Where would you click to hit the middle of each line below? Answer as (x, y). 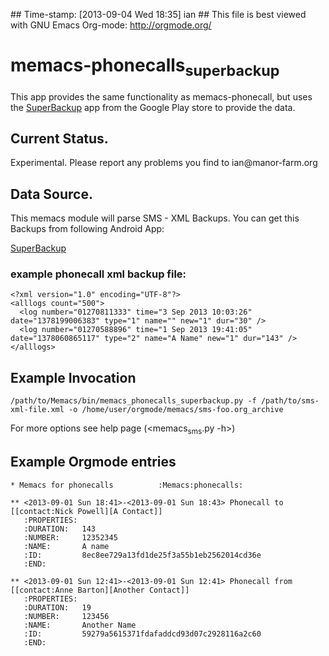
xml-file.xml (37, 410)
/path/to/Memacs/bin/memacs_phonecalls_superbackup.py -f (133, 401)
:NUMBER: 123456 (66, 616)
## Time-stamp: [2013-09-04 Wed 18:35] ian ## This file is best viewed (158, 14)
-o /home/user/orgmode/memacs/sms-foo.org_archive (176, 410)
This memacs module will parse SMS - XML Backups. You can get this (155, 218)
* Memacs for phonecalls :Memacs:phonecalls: (127, 485)
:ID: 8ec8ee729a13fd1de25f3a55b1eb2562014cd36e (142, 555)
